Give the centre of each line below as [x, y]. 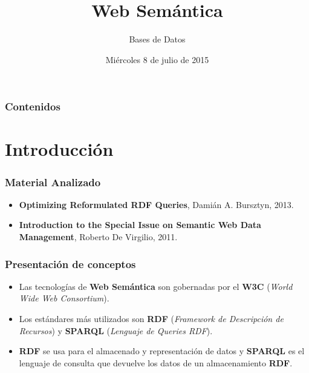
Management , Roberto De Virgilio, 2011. [98, 237]
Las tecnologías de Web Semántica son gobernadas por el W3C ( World [156, 286]
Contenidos [33, 106]
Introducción [59, 149]
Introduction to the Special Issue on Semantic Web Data [140, 225]
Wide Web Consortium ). [64, 298]
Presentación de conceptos [70, 264]
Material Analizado [53, 182]
